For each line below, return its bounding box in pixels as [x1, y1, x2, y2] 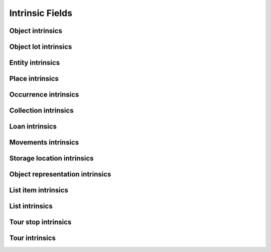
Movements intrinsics [9, 138, 79, 147]
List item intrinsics [9, 186, 69, 194]
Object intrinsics [9, 26, 63, 35]
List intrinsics [9, 202, 53, 210]
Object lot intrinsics [9, 42, 72, 51]
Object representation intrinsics [9, 170, 111, 178]
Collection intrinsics [9, 106, 74, 115]
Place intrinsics [9, 74, 59, 83]
